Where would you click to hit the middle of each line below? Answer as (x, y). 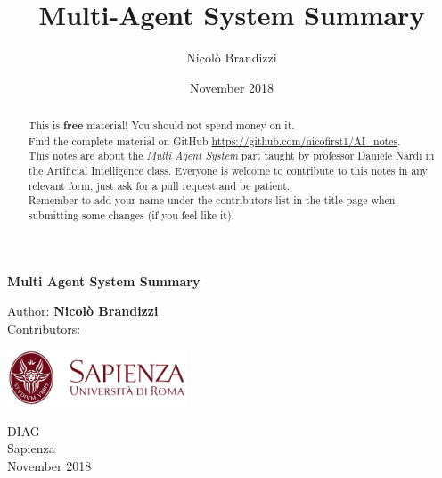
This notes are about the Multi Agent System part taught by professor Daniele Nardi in (231, 156)
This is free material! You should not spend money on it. (161, 126)
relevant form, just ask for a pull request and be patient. (159, 185)
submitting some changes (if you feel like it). (131, 215)
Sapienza (31, 448)
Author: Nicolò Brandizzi (83, 311)
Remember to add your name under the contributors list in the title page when (212, 200)
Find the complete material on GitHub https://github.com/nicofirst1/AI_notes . (214, 140)
